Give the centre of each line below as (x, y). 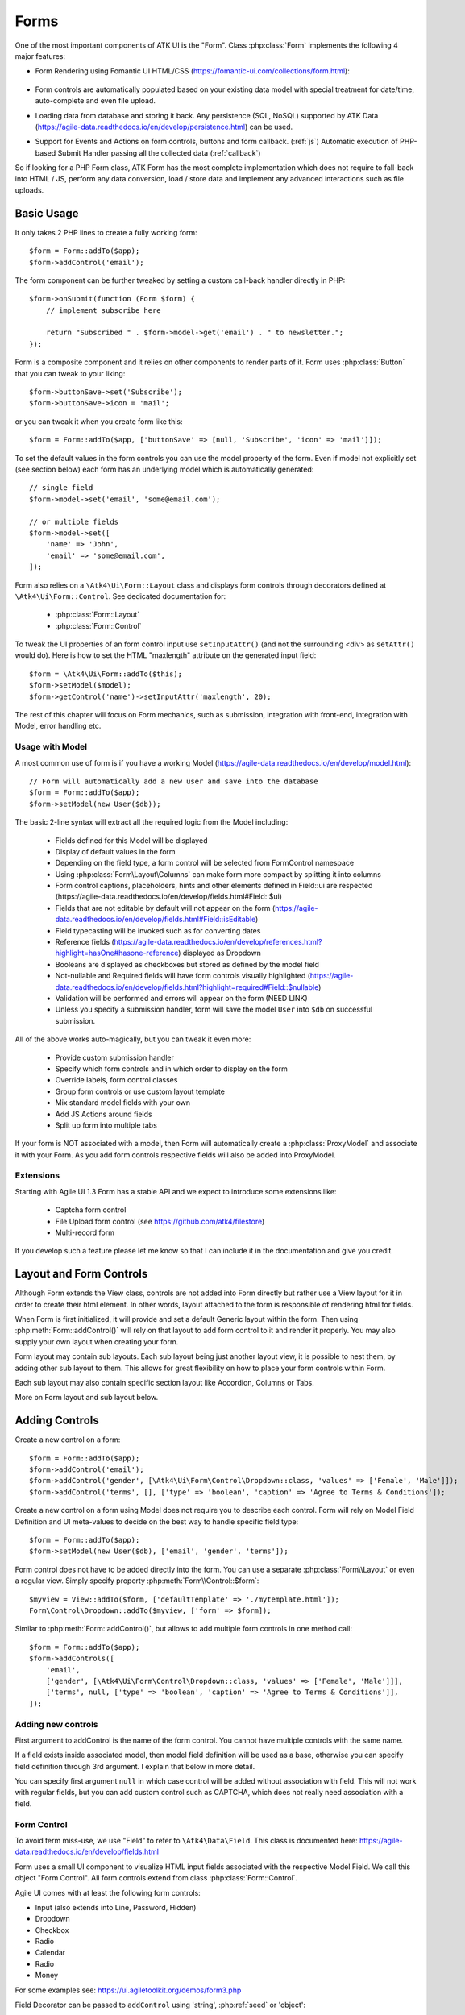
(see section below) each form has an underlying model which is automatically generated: (164, 469)
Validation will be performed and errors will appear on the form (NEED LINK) (181, 998)
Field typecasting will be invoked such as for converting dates (158, 930)
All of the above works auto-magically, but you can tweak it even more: (133, 1039)
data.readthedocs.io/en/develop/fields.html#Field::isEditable (156, 920)
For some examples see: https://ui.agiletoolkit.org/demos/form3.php (128, 1990)
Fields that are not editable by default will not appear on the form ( (165, 908)
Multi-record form (85, 1232)
